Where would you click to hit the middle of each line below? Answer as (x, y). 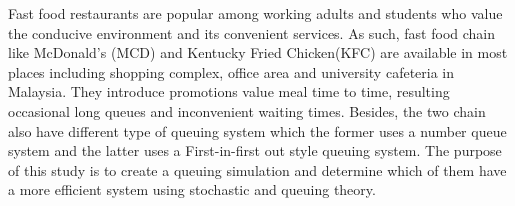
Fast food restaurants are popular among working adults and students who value (255, 13)
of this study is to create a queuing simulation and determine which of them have (257, 169)
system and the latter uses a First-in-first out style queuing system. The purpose (255, 150)
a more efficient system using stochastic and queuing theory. (192, 189)
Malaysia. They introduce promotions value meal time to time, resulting (229, 91)
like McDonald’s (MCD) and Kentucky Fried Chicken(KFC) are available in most (258, 52)
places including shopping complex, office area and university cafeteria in (231, 71)
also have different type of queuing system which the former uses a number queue (257, 130)
